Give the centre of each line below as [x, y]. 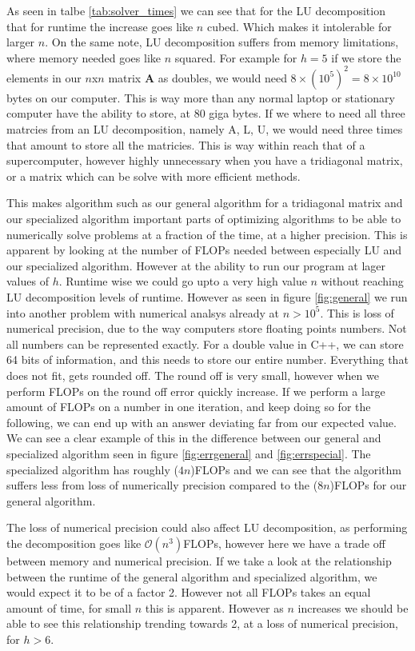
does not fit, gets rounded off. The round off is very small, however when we [193, 375]
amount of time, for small [69, 607]
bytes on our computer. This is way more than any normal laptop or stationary [201, 97]
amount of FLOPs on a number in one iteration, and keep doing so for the [189, 407]
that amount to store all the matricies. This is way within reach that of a [186, 144]
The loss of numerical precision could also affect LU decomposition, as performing [207, 527]
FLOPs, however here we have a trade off [284, 543]
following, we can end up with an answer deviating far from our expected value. [202, 422]
